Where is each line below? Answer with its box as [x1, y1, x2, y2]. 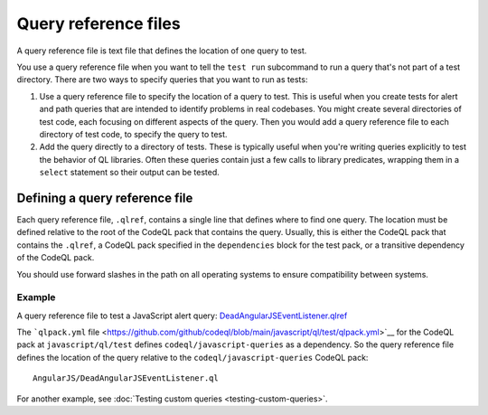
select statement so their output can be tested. [39, 167, 221, 178]
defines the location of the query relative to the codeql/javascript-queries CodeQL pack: [16, 352, 369, 363]
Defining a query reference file [16, 190, 193, 205]
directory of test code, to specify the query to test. [39, 128, 228, 139]
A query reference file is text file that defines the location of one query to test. [16, 45, 307, 56]
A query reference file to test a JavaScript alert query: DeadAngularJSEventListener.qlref [16, 310, 348, 321]
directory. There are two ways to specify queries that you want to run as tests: [16, 74, 308, 85]
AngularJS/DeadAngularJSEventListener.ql [33, 373, 219, 383]
